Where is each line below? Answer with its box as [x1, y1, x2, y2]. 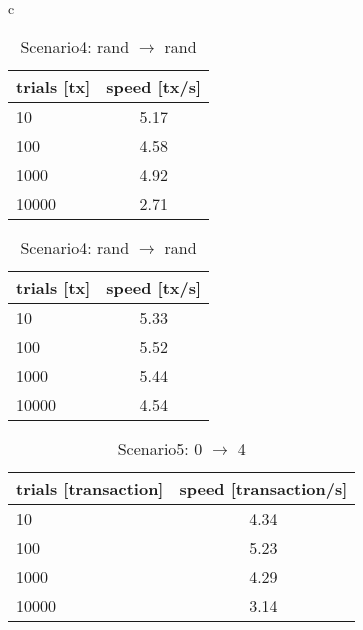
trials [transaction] [16, 476, 164, 500]
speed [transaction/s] [179, 476, 348, 500]
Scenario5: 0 [117, 436, 203, 460]
